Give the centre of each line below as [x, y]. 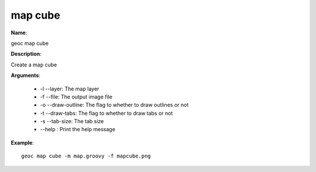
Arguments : [26, 75]
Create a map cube [34, 65]
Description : [26, 54]
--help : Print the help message [78, 129]
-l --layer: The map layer [70, 89]
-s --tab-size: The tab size [72, 121]
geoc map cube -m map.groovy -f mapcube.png [86, 156]
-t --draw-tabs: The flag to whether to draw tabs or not [107, 113]
